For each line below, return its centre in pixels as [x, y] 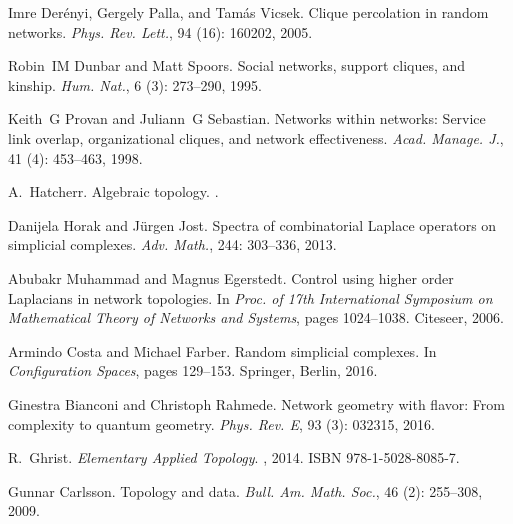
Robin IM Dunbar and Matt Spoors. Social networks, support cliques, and [237, 65]
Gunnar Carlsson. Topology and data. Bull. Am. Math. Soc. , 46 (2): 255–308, [245, 490]
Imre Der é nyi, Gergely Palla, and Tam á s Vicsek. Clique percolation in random [248, 12]
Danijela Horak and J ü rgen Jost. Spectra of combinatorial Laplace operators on [252, 224]
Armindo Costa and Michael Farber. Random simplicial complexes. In [222, 350]
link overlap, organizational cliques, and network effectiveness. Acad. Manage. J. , [256, 137]
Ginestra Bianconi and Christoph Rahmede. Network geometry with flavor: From [256, 403]
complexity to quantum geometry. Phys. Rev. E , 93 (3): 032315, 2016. [221, 423]
